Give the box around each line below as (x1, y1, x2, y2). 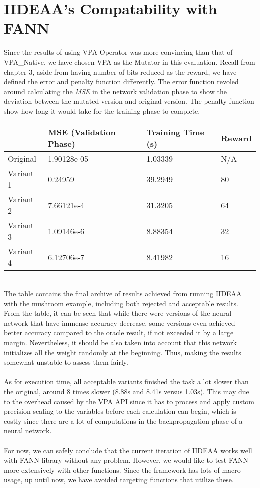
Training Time (146, 126, 204, 138)
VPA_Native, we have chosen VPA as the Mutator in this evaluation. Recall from (4, 56, 255, 67)
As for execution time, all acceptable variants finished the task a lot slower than (4, 376, 249, 387)
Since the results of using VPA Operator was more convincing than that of (4, 47, 233, 57)
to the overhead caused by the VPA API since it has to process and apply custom (4, 396, 255, 406)
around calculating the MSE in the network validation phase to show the (4, 86, 227, 96)
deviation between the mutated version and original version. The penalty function (4, 96, 254, 106)
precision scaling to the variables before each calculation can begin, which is (4, 406, 236, 416)
